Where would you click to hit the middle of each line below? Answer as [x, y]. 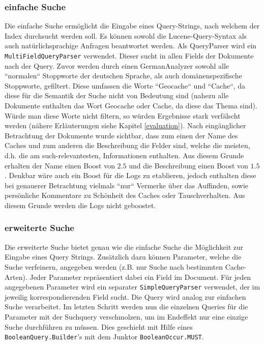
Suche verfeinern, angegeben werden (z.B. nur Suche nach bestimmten [114, 266]
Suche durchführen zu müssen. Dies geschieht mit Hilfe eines [99, 326]
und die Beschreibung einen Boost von [188, 165]
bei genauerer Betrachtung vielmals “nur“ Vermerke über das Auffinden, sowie [127, 185]
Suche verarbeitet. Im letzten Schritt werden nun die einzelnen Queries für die [126, 307]
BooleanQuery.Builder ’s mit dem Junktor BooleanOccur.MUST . [104, 337]
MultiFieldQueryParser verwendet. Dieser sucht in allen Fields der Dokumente [129, 55]
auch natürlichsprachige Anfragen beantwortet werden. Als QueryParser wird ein [131, 46]
